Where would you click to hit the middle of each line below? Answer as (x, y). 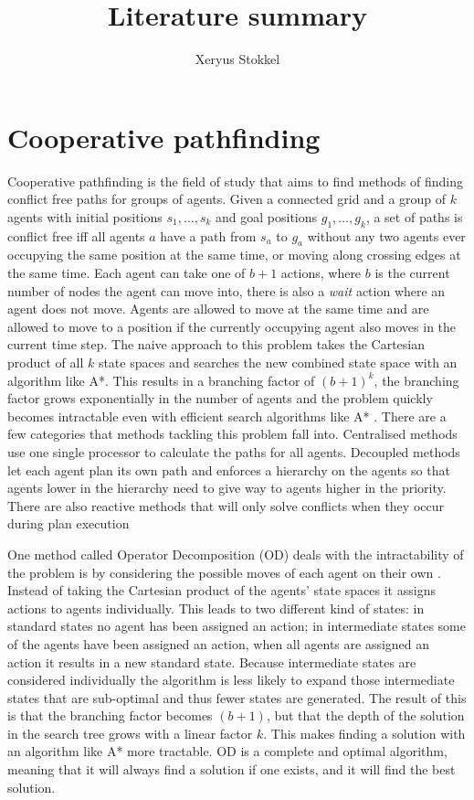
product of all (46, 362)
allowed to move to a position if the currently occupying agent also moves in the (232, 326)
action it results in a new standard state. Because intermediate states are (212, 661)
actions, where (321, 273)
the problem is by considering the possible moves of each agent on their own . (224, 572)
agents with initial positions (85, 216)
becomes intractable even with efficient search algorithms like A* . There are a (227, 416)
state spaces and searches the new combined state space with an (278, 362)
